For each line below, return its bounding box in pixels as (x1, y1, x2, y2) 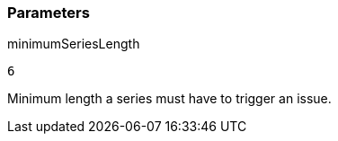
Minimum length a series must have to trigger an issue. (7, 91, 332, 107)
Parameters (7, 4, 90, 22)
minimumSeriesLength (7, 36, 140, 52)
